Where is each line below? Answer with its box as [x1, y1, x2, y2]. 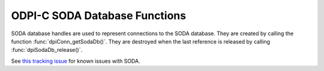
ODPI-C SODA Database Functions [11, 9, 186, 22]
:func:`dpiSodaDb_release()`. [11, 47, 83, 54]
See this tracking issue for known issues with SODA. [11, 57, 140, 64]
